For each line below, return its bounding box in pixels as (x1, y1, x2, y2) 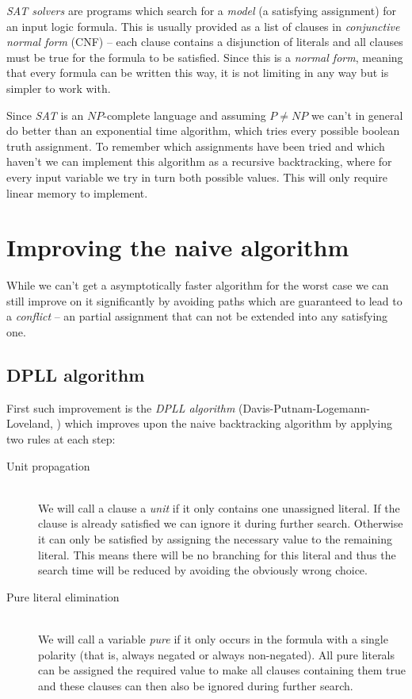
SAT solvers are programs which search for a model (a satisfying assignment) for (6, 2, 397, 18)
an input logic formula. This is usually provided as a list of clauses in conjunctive (6, 17, 400, 34)
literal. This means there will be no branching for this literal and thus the (38, 546, 396, 563)
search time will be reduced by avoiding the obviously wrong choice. (38, 562, 368, 578)
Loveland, (6, 415, 53, 432)
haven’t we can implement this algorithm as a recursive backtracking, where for (6, 153, 392, 170)
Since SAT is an (6, 106, 84, 123)
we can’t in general (311, 106, 403, 123)
